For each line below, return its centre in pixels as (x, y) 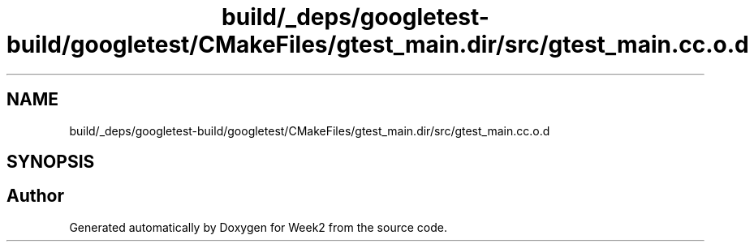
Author (35, 196)
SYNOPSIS (51, 162)
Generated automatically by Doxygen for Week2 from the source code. (258, 227)
